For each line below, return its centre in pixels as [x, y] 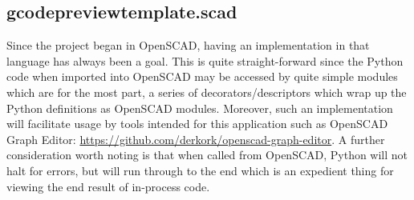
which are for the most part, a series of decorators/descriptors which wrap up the [207, 92]
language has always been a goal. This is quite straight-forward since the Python [205, 60]
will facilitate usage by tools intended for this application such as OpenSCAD [197, 124]
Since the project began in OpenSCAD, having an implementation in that [188, 45]
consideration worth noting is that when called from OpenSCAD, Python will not [207, 155]
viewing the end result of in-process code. [108, 186]
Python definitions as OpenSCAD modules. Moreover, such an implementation [200, 108]
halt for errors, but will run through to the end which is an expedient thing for [200, 170]
